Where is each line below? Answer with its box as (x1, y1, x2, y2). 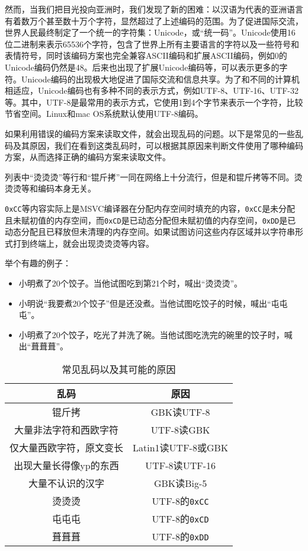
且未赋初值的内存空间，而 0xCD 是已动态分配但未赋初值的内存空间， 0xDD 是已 (5, 214, 296, 226)
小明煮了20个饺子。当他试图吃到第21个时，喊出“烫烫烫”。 (18, 277, 243, 289)
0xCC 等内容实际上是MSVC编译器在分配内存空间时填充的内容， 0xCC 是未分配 (5, 202, 296, 214)
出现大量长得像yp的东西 (14, 458, 119, 472)
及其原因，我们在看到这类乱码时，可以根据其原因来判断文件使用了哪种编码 (12, 139, 303, 151)
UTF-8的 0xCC (152, 493, 209, 508)
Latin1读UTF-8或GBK (133, 440, 229, 454)
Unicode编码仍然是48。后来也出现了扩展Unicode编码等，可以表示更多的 (5, 60, 280, 73)
